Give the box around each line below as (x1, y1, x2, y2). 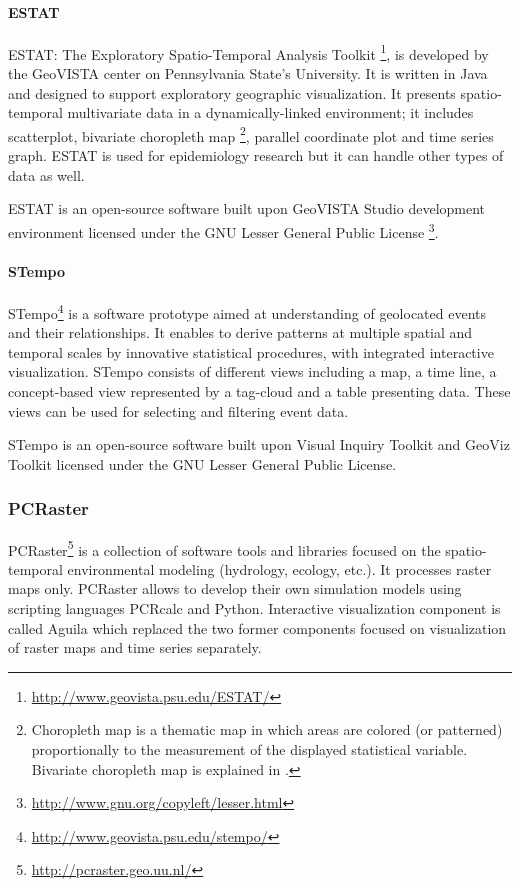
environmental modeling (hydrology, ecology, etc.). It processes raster (67, 558, 492, 579)
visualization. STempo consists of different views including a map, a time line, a (8, 361, 497, 382)
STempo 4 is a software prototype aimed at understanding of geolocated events (8, 299, 486, 323)
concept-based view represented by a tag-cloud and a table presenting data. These (8, 380, 511, 401)
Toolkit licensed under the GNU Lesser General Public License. (8, 453, 397, 474)
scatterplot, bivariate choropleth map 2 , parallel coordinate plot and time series (8, 122, 494, 146)
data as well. (8, 164, 85, 185)
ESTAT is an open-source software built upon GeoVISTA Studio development (8, 198, 486, 219)
